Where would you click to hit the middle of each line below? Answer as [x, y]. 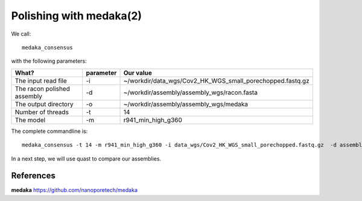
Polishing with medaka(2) [76, 16]
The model [30, 120]
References [33, 176]
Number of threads [42, 112]
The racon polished [43, 89]
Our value [138, 72]
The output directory [44, 104]
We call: [21, 34]
